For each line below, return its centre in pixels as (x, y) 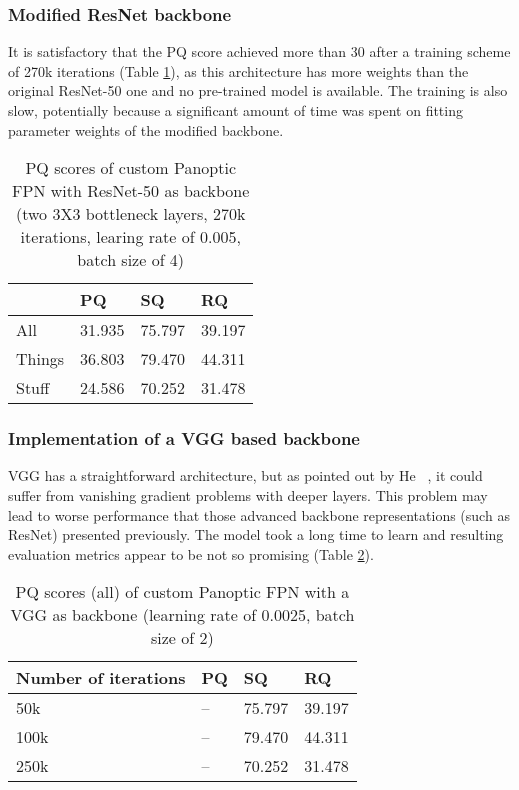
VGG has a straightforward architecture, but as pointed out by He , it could (245, 475)
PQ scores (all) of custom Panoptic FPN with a (182, 592)
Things (40, 359)
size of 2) (182, 638)
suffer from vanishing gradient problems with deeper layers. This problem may (248, 495)
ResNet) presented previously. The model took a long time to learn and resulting (256, 534)
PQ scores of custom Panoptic (130, 168)
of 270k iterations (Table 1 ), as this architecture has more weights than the (238, 70)
